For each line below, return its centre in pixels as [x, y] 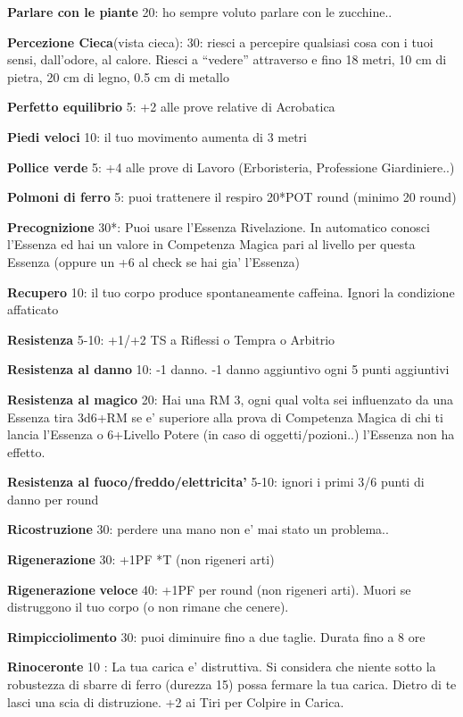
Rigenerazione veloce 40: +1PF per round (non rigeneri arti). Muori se [209, 589]
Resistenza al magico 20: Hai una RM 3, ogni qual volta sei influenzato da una [230, 399]
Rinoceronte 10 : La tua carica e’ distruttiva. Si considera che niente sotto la [222, 667]
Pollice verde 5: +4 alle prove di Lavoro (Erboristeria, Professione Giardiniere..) [231, 167]
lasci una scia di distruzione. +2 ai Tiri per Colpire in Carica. [176, 701]
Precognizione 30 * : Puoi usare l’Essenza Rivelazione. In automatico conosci [219, 226]
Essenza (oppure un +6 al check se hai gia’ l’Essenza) [153, 261]
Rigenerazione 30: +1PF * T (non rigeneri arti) [141, 559]
